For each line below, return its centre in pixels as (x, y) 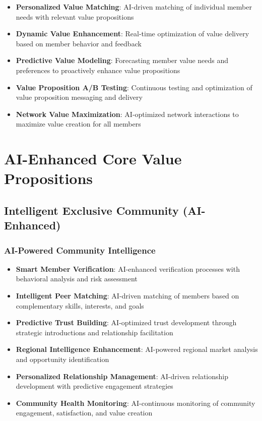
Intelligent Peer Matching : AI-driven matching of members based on (127, 296)
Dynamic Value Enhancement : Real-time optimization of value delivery (133, 34)
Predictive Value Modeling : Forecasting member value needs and (122, 60)
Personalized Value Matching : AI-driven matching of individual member (134, 7)
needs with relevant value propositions (75, 16)
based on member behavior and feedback (79, 43)
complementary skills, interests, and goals (80, 305)
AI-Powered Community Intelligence (80, 250)
